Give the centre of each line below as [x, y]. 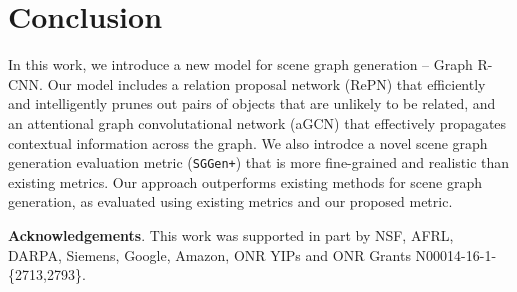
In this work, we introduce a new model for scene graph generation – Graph [240, 64]
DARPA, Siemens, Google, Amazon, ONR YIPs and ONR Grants [209, 254]
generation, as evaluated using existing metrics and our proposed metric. [230, 201]
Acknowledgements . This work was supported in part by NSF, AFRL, [231, 234]
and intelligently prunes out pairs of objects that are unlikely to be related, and [252, 103]
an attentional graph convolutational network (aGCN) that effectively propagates [257, 122]
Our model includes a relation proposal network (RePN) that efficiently [266, 83]
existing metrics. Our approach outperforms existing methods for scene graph [245, 181]
